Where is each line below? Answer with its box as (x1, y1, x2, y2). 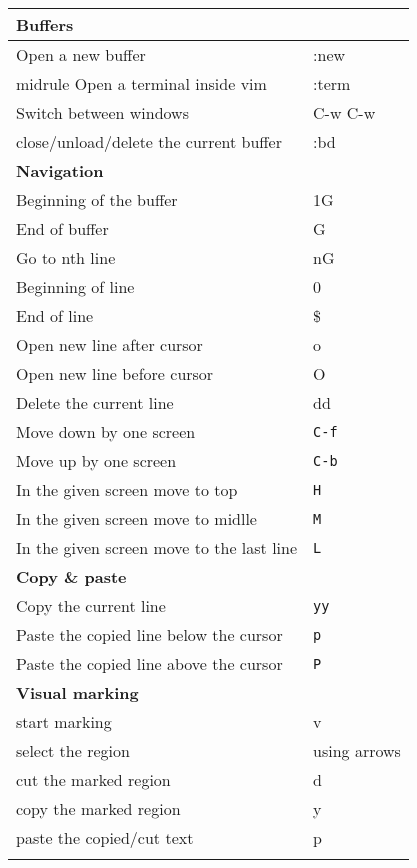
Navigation (16, 159, 104, 182)
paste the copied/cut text (16, 826, 194, 849)
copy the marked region (16, 797, 181, 820)
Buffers (16, 13, 74, 36)
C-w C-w (313, 101, 376, 124)
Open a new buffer (16, 43, 146, 66)
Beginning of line (16, 275, 135, 298)
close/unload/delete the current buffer (16, 130, 283, 153)
